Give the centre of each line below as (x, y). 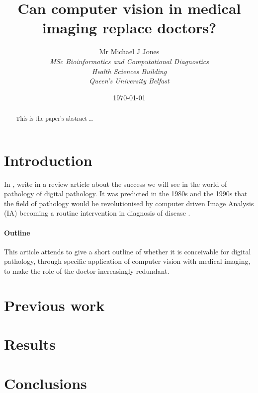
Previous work (54, 305)
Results (30, 344)
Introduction (48, 160)
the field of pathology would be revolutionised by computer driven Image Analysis (129, 203)
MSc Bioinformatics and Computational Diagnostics (129, 61)
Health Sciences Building (129, 71)
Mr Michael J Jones (129, 51)
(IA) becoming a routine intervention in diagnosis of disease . (97, 213)
